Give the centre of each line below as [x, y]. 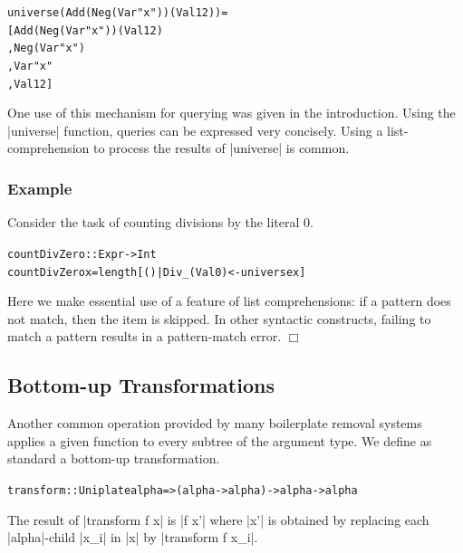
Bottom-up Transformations [141, 385]
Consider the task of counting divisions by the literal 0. [160, 222]
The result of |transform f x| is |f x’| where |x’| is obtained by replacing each [218, 519]
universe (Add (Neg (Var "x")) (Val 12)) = [118, 13]
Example [40, 188]
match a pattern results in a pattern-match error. [145, 336]
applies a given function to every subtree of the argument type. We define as [220, 440]
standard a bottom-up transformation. [114, 458]
